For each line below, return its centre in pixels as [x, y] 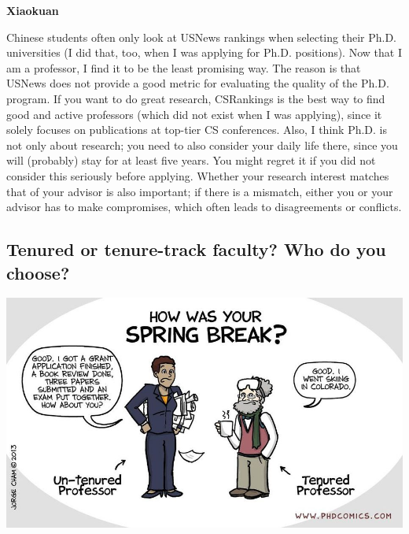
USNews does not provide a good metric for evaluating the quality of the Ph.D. [198, 83]
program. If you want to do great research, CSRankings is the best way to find [196, 98]
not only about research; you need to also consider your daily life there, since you [202, 145]
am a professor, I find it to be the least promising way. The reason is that [184, 67]
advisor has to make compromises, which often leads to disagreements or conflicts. [204, 207]
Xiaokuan [33, 10]
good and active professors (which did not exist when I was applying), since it [194, 114]
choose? [38, 272]
